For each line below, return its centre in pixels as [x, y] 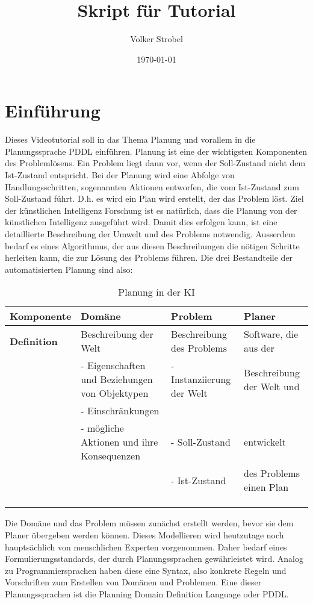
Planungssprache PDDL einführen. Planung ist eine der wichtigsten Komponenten [156, 151]
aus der [259, 348]
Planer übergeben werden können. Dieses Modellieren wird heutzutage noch [144, 534]
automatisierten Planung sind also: [69, 269]
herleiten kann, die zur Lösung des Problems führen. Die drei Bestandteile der [149, 257]
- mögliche [102, 428]
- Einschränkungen [120, 411]
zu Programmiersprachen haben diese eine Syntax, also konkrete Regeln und [146, 570]
